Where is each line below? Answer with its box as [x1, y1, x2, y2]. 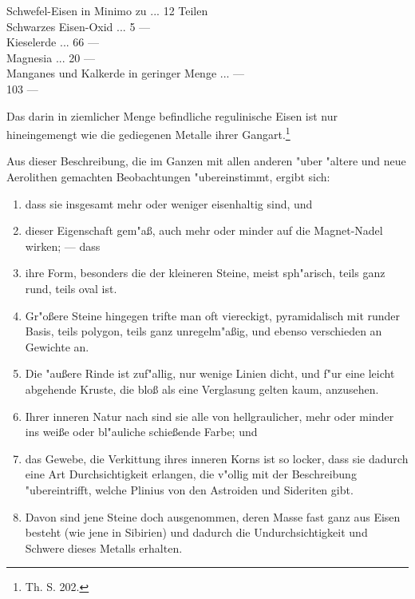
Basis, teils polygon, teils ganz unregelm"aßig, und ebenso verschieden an [25, 323, 382, 339]
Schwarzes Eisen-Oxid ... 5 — [6, 18, 151, 34]
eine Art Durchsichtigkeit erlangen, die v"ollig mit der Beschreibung [25, 466, 357, 482]
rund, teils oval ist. [25, 280, 117, 296]
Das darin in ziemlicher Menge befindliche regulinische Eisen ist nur [6, 107, 338, 124]
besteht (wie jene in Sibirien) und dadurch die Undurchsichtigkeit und [25, 524, 368, 541]
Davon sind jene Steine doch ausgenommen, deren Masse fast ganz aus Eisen [25, 508, 401, 525]
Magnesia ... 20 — [6, 49, 95, 65]
